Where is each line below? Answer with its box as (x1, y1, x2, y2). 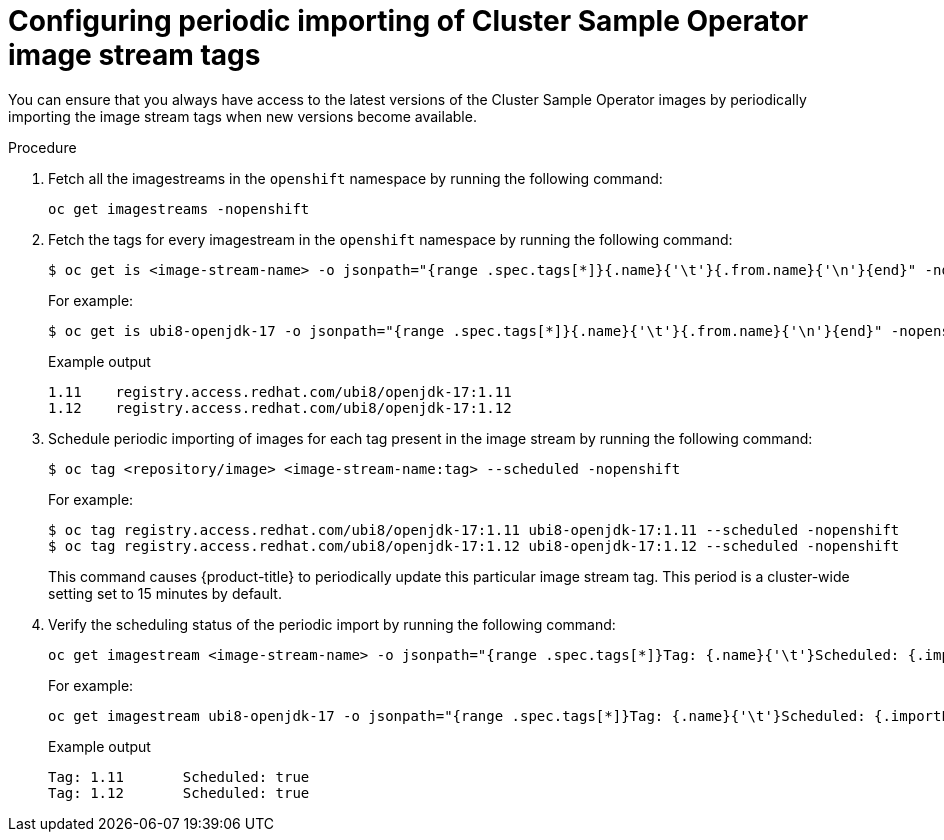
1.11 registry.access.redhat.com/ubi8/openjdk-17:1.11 (48, 383, 512, 400)
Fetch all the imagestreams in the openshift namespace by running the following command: (48, 169, 663, 187)
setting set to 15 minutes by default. (48, 584, 282, 602)
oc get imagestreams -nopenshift (48, 200, 310, 217)
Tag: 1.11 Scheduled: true (48, 768, 310, 785)
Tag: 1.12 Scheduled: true (48, 784, 310, 801)
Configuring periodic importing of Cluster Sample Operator (8, 4, 809, 38)
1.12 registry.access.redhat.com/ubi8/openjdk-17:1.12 (48, 399, 512, 416)
